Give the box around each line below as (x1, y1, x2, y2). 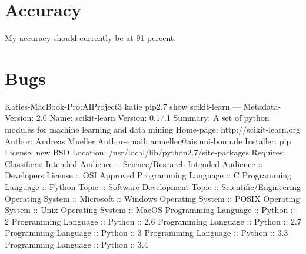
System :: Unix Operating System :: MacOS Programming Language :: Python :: (5, 204, 295, 216)
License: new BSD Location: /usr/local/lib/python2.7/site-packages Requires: (5, 146, 285, 158)
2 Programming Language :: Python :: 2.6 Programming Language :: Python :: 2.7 (5, 215, 301, 227)
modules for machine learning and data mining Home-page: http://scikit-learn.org (5, 123, 301, 136)
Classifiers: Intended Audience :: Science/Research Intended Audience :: (5, 157, 263, 170)
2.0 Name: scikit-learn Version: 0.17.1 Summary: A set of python (36, 111, 270, 124)
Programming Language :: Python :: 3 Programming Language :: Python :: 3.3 (5, 226, 288, 239)
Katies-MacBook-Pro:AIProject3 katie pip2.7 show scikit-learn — (5, 100, 241, 112)
